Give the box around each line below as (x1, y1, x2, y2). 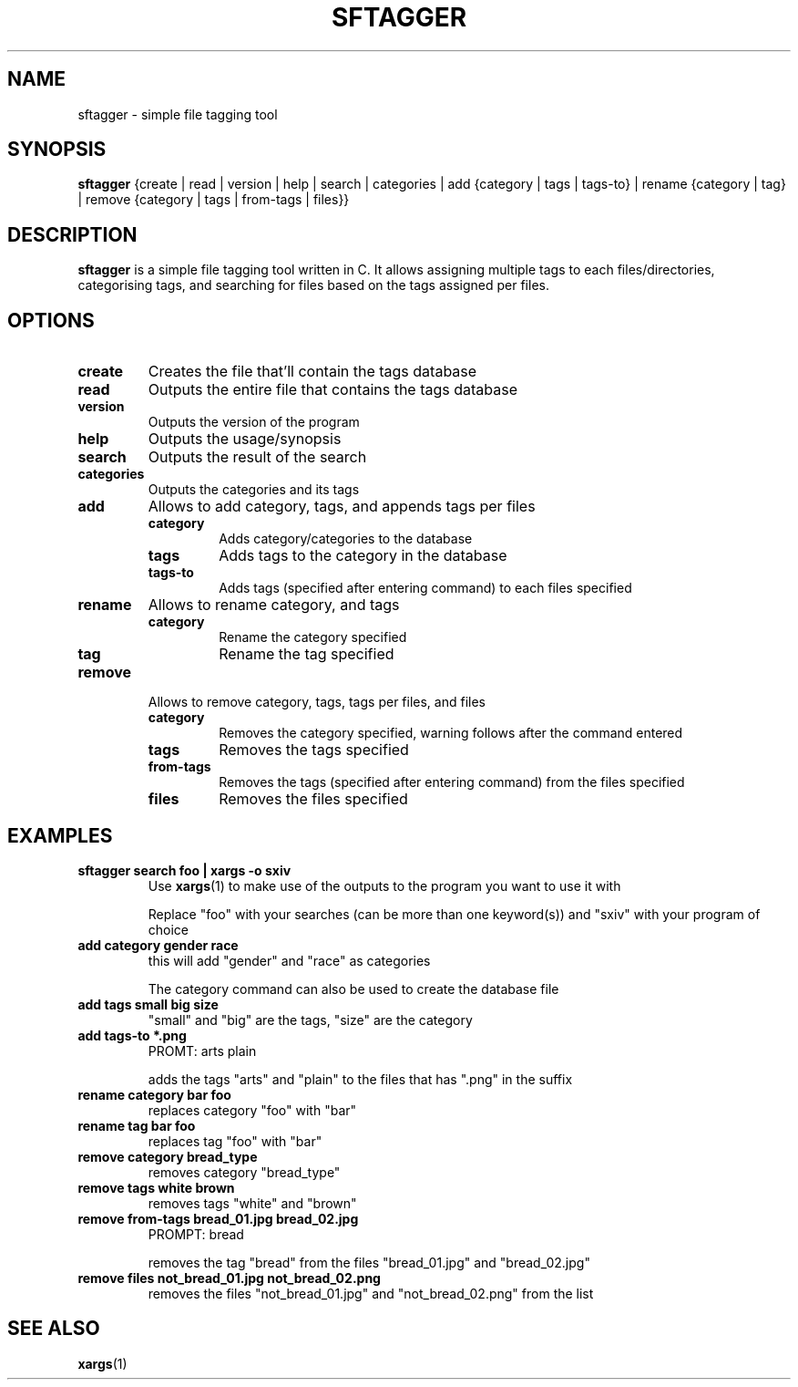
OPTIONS (7, 308, 95, 332)
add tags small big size (77, 996, 219, 1012)
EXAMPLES (7, 823, 113, 847)
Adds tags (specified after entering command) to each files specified (219, 580, 632, 596)
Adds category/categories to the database (219, 531, 473, 547)
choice (148, 921, 189, 937)
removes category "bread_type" (148, 1164, 341, 1180)
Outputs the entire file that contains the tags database (148, 380, 518, 399)
